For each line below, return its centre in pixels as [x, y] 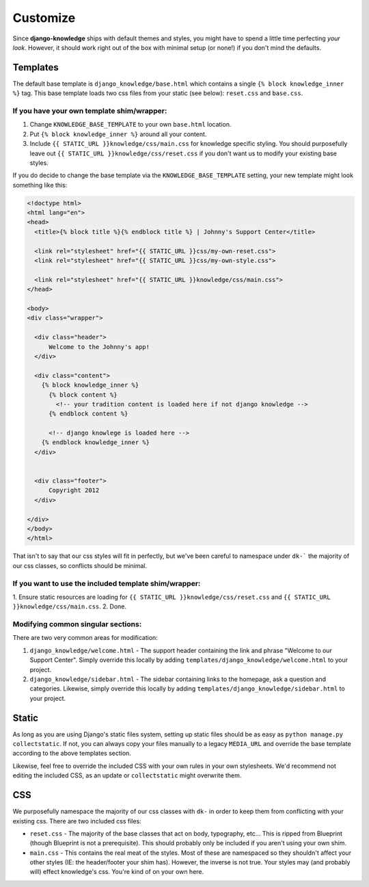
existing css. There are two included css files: [77, 821]
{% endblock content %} [88, 414]
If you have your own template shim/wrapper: [90, 111]
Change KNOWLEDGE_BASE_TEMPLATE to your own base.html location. [131, 125]
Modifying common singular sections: [77, 624]
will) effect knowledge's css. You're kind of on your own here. [117, 872]
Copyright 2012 [74, 490]
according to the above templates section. [72, 754]
